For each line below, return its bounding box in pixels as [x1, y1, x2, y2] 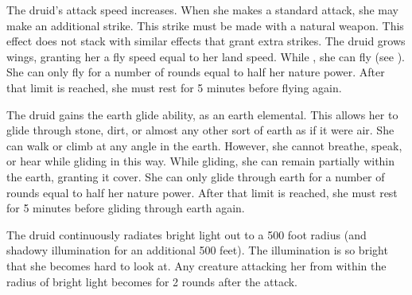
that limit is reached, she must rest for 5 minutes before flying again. [6, 79, 342, 95]
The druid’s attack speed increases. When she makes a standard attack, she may [6, 2, 399, 17]
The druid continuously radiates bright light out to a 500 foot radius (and [6, 226, 367, 243]
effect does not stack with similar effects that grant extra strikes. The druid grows [6, 33, 406, 49]
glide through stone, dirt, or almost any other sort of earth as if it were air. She [6, 122, 395, 138]
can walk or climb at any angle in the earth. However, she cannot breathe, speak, [6, 137, 402, 153]
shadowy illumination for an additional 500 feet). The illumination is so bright [6, 242, 388, 258]
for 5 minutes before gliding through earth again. [6, 200, 245, 216]
